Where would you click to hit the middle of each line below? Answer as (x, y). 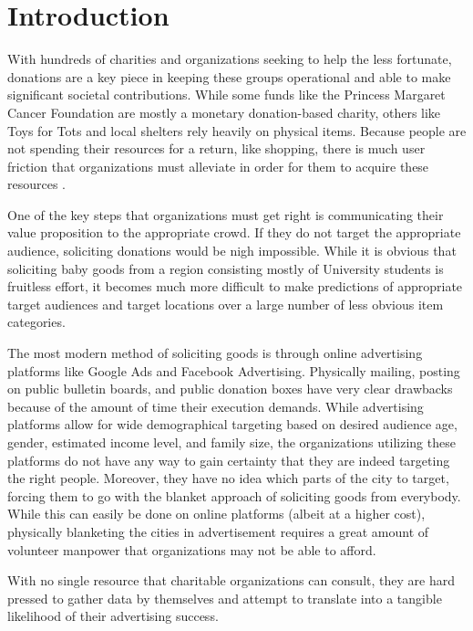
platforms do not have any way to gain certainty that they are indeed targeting (229, 460)
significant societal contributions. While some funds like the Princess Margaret (226, 95)
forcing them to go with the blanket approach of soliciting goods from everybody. (234, 495)
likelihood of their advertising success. (113, 616)
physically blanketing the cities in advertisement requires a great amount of (218, 531)
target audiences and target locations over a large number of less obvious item (226, 304)
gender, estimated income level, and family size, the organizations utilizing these (231, 442)
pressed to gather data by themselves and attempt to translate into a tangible (225, 598)
